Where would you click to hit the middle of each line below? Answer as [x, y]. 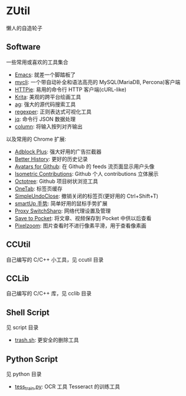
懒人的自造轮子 [24, 28]
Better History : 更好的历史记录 [51, 159]
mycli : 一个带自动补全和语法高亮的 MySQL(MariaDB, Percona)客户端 [97, 82]
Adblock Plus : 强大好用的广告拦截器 [58, 152]
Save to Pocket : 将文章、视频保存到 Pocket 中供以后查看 [83, 218]
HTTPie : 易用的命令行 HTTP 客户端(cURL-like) [71, 89]
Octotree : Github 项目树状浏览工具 [56, 181]
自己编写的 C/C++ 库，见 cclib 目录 [49, 294]
